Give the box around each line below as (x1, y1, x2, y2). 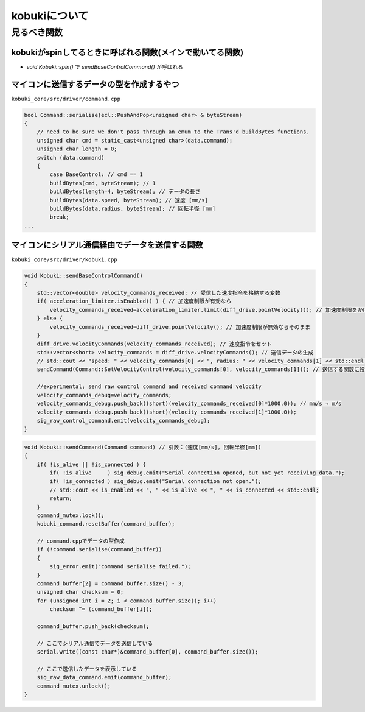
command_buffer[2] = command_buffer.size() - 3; (36, 580, 185, 587)
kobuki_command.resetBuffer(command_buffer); (36, 521, 175, 527)
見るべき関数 (11, 27, 63, 38)
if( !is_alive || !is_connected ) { (36, 460, 146, 468)
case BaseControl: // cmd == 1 (49, 171, 143, 178)
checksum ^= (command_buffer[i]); (49, 606, 153, 613)
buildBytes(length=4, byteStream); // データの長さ (49, 188, 201, 195)
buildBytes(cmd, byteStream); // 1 (49, 180, 156, 186)
